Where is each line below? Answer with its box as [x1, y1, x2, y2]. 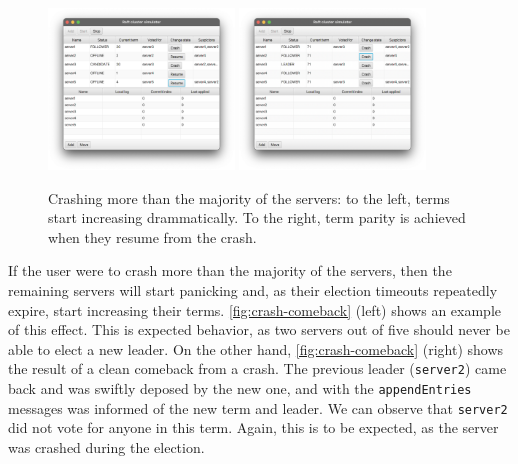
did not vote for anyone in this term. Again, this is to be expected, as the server [8, 417, 499, 438]
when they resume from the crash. [48, 226, 257, 247]
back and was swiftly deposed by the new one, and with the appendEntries [8, 377, 472, 398]
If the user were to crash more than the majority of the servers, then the [8, 260, 452, 281]
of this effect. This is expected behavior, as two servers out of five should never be [8, 319, 510, 340]
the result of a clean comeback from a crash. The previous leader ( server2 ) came [8, 358, 507, 379]
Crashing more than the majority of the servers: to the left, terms [48, 187, 450, 208]
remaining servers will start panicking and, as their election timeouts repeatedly [8, 279, 498, 300]
